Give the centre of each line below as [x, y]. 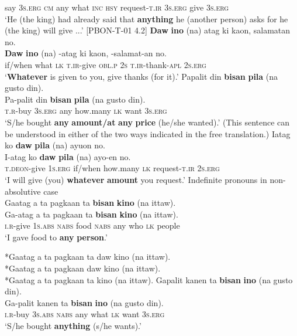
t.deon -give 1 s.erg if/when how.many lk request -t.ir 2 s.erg [112, 168]
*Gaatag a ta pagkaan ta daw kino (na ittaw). [88, 257]
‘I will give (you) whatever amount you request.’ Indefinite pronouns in [136, 179]
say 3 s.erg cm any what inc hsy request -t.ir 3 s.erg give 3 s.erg [117, 7]
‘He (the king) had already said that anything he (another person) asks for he [146, 18]
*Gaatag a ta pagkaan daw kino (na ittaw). [83, 268]
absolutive [23, 191]
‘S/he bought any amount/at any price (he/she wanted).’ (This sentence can [147, 122]
